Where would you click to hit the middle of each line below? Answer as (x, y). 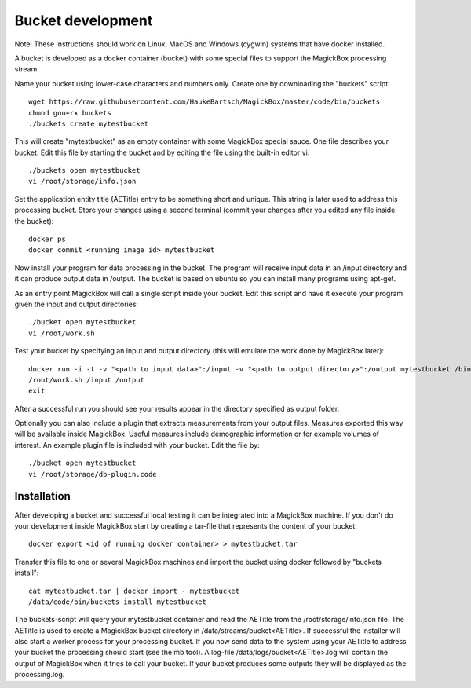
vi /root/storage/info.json (82, 181)
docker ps (47, 239)
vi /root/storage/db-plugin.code (93, 474)
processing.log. (40, 675)
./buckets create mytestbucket (89, 123)
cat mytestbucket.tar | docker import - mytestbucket (134, 591)
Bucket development (84, 20)
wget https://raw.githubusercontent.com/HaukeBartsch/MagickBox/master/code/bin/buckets (204, 102)
